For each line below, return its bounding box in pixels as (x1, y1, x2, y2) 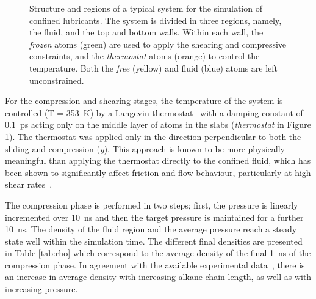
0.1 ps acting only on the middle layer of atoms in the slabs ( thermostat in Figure (5, 118, 311, 131)
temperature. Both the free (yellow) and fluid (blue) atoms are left (29, 61, 278, 74)
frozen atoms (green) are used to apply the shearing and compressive (29, 37, 287, 50)
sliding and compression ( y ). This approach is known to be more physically (5, 142, 285, 155)
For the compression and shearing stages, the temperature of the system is (5, 94, 283, 107)
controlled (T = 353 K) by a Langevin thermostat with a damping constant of (5, 106, 303, 119)
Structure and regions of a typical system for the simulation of (29, 2, 262, 14)
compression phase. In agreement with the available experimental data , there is (5, 258, 305, 271)
